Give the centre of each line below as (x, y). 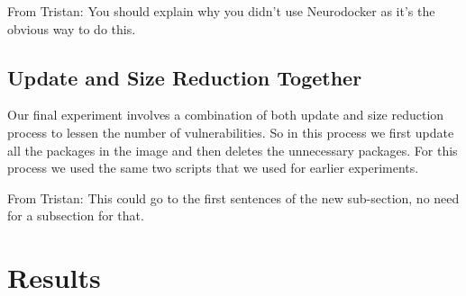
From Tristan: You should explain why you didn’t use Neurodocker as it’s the (221, 11)
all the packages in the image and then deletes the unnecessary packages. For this (233, 150)
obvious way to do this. (72, 28)
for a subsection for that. (76, 215)
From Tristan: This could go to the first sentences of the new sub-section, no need (233, 197)
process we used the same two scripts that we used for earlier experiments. (213, 168)
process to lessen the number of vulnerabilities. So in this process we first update (231, 132)
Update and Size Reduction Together (185, 77)
